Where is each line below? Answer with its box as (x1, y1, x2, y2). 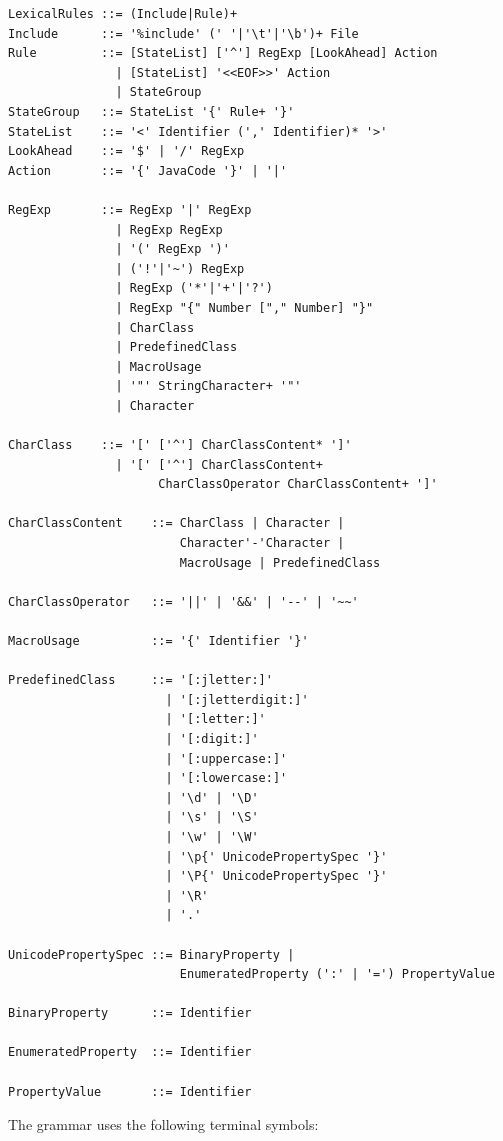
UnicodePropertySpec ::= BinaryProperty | (8, 947, 295, 962)
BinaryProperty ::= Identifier (8, 1006, 252, 1021)
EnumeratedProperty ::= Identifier (8, 1045, 252, 1060)
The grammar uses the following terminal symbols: (8, 1114, 319, 1135)
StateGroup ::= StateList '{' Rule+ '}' (8, 104, 295, 119)
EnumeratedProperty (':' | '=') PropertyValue (179, 967, 495, 982)
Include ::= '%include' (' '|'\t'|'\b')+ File (8, 26, 359, 41)
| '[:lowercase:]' (165, 771, 288, 786)
